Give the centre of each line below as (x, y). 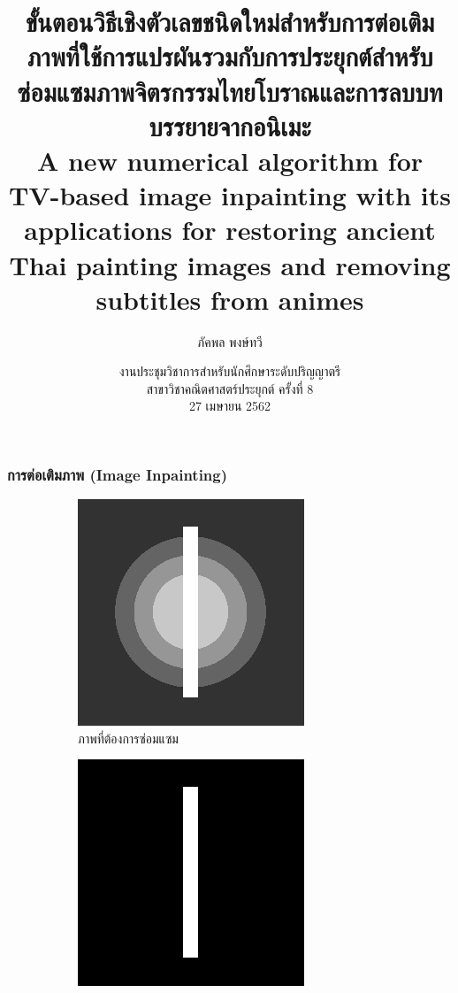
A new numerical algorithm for (230, 160)
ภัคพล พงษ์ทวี (230, 341)
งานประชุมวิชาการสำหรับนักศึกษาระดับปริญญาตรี (230, 371)
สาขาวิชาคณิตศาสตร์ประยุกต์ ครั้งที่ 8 (230, 388)
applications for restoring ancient (230, 230)
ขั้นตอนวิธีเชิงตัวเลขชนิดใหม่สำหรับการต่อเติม (230, 22)
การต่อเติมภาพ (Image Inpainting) (118, 474)
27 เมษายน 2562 (230, 406)
